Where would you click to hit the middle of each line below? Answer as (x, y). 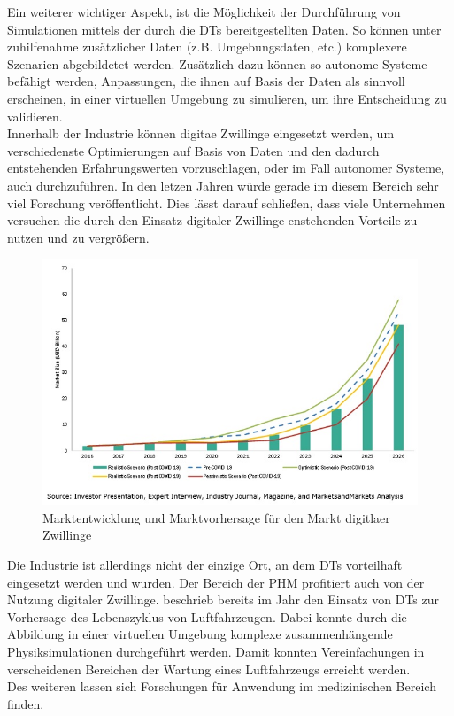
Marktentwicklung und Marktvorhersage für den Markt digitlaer (216, 517)
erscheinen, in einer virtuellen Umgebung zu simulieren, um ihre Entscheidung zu (227, 98)
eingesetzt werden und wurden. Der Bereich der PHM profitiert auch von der (216, 582)
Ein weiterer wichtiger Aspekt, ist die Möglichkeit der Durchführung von (204, 12)
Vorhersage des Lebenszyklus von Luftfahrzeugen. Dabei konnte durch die (207, 616)
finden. (26, 703)
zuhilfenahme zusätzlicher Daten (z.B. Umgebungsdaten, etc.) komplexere (207, 47)
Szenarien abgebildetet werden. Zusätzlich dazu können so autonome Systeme (217, 63)
